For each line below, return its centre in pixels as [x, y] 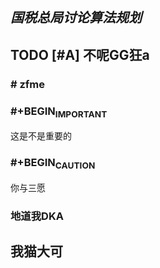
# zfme [28, 84]
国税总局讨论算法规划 [76, 18]
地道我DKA [37, 216]
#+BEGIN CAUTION [53, 164]
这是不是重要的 [41, 136]
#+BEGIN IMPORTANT [59, 112]
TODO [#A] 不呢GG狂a [80, 54]
